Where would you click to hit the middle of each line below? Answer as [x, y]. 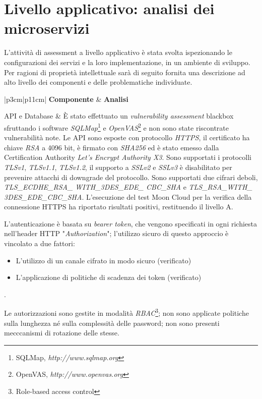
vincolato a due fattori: [40, 243]
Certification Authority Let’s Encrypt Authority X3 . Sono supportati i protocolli [128, 157]
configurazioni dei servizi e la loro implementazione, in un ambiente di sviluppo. [127, 62]
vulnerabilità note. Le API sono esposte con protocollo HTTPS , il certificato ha [127, 137]
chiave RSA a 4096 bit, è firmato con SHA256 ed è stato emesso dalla [112, 147]
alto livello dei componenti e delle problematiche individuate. [98, 82]
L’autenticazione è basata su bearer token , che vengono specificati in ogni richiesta [131, 223]
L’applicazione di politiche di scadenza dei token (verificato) [109, 277]
